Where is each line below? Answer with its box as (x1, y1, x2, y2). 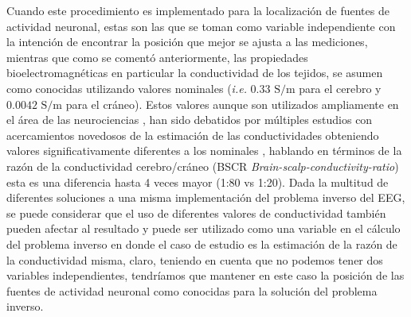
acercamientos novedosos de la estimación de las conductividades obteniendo (6, 126, 379, 143)
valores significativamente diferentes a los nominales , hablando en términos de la (6, 142, 402, 159)
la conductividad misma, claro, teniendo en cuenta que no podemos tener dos (6, 251, 383, 268)
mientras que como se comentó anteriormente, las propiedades (6, 48, 308, 65)
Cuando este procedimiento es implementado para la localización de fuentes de (6, 2, 389, 18)
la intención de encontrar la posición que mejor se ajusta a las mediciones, (6, 33, 368, 50)
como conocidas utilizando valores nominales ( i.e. (6, 79, 247, 96)
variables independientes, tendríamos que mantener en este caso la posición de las (6, 267, 405, 284)
